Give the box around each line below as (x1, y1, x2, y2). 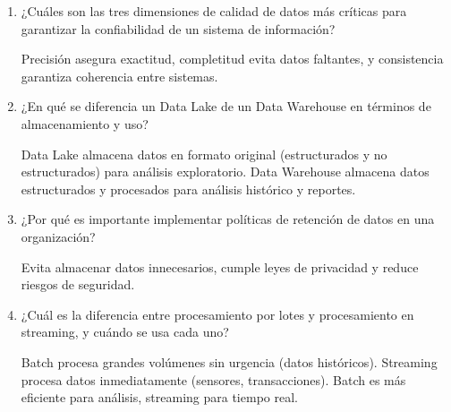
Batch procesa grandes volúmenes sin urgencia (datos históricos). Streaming (21, 352, 438, 371)
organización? (21, 227, 96, 245)
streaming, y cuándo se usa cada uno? (21, 322, 229, 341)
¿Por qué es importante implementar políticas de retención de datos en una (21, 210, 435, 228)
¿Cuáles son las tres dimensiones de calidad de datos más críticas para (21, 2, 407, 20)
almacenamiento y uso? (21, 114, 149, 133)
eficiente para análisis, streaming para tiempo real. (21, 388, 298, 407)
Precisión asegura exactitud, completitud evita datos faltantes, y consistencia (21, 49, 444, 68)
